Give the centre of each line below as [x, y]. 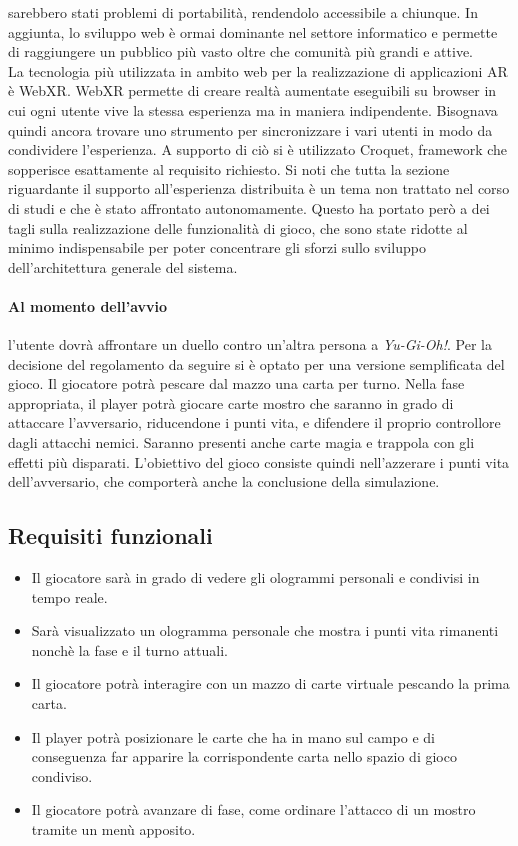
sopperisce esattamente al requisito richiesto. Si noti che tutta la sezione [229, 168]
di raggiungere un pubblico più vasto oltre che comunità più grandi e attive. [240, 51]
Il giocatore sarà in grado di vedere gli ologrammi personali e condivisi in [255, 577]
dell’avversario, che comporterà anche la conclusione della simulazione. [224, 481]
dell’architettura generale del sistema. [123, 266]
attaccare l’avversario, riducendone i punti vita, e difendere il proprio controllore [254, 422]
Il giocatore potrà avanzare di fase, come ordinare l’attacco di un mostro [253, 809]
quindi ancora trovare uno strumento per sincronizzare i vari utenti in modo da [250, 129]
